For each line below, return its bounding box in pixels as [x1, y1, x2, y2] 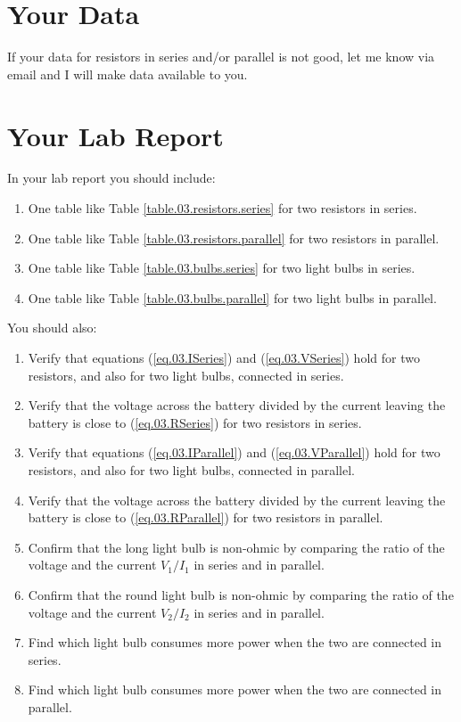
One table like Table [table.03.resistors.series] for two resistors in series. [28, 199, 417, 217]
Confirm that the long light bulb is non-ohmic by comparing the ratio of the [28, 537, 445, 556]
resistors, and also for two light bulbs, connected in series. [28, 365, 344, 384]
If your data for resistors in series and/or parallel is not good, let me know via [7, 47, 435, 66]
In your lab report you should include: [7, 168, 216, 187]
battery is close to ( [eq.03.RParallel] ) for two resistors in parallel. [28, 508, 383, 527]
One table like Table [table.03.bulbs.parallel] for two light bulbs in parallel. [28, 288, 437, 307]
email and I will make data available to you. [7, 64, 248, 83]
